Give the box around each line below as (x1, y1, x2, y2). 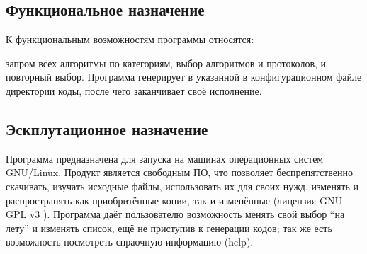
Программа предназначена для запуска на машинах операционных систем (6, 151, 324, 166)
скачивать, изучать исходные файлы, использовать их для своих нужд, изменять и (6, 178, 358, 193)
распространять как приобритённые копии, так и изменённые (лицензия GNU (6, 192, 342, 207)
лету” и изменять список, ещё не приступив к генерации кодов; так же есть (6, 220, 332, 235)
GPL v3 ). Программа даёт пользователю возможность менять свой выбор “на (6, 207, 345, 221)
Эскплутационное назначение (6, 117, 208, 139)
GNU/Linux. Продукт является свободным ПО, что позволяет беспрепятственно (6, 165, 353, 180)
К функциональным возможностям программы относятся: (6, 32, 254, 47)
